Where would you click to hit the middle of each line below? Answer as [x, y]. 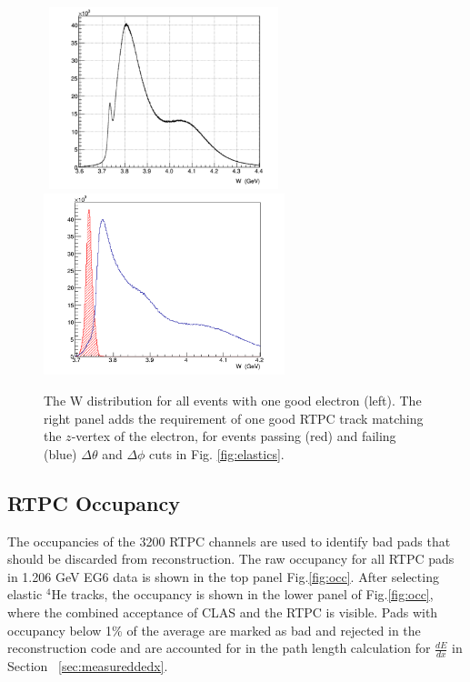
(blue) [60, 453]
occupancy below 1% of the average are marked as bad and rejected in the [214, 630]
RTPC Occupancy [94, 502]
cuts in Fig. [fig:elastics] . [217, 453]
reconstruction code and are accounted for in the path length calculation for [219, 648]
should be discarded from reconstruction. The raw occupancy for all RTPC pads [231, 559]
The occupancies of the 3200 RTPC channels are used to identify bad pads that [229, 541]
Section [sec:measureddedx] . [88, 665]
